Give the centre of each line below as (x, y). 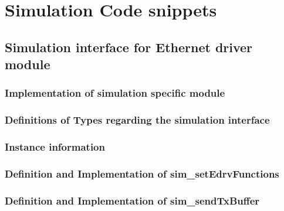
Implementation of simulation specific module (115, 93)
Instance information (55, 147)
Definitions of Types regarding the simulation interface (137, 120)
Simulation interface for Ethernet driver (129, 47)
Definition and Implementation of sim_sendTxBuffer (132, 200)
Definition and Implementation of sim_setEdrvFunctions (142, 173)
